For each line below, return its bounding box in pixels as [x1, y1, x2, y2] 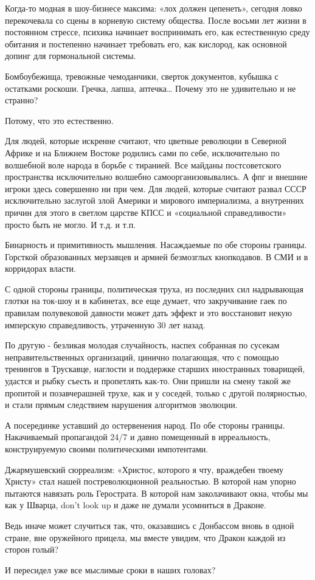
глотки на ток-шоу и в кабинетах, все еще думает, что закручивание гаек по [5, 294, 287, 307]
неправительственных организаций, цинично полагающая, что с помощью [5, 350, 279, 363]
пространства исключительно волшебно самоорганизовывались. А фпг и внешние [5, 170, 308, 183]
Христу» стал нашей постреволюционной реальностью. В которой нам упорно [5, 475, 296, 488]
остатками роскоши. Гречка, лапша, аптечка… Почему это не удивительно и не [5, 81, 296, 94]
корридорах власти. [5, 262, 76, 275]
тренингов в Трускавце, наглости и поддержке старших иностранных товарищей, [5, 362, 305, 375]
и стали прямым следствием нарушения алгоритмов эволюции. [5, 398, 238, 411]
